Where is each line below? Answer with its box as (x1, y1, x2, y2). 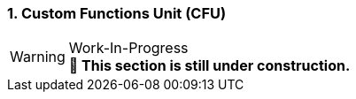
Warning (10, 48, 66, 66)
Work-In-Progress (68, 39, 189, 57)
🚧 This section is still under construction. (68, 57, 351, 75)
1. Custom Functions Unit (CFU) (7, 4, 227, 22)
